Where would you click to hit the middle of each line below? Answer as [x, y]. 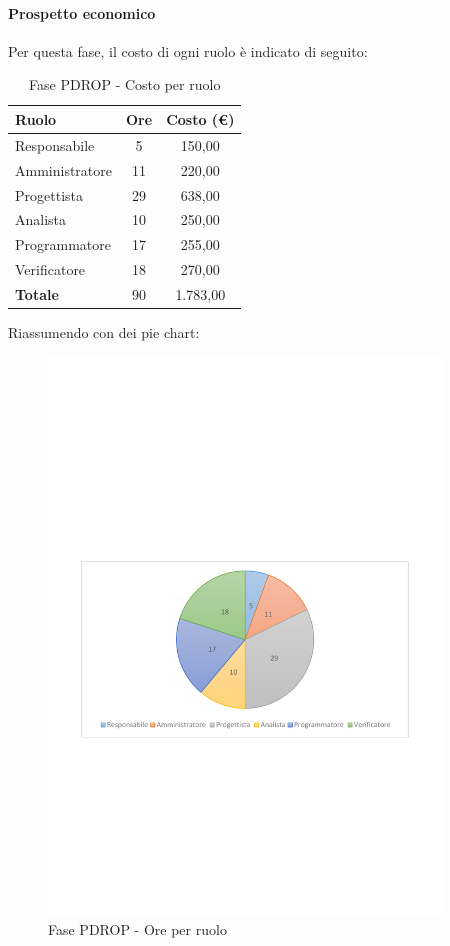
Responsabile [55, 144]
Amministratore [63, 169]
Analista [41, 219]
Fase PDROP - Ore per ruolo [137, 928]
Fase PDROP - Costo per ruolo [125, 84]
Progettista [49, 194]
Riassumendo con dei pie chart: [104, 331]
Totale [37, 293]
